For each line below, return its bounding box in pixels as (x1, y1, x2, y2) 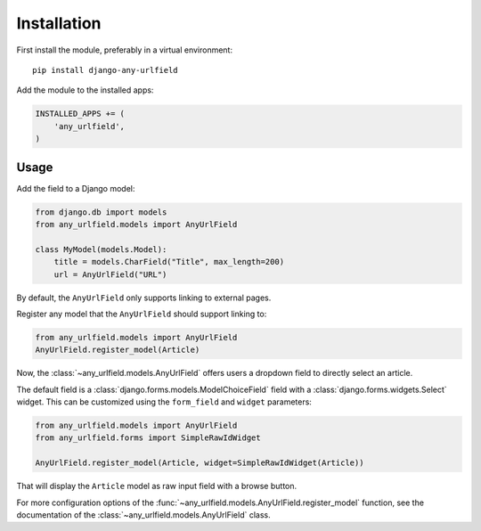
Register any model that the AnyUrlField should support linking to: (16, 308, 267, 319)
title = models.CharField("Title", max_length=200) (53, 257, 285, 267)
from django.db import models (35, 207, 167, 217)
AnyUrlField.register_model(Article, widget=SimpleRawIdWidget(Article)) (35, 458, 364, 468)
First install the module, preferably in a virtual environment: (16, 45, 233, 55)
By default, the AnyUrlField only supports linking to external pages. (16, 292, 272, 303)
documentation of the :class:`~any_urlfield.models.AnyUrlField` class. (16, 509, 271, 520)
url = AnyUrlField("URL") (53, 269, 167, 280)
